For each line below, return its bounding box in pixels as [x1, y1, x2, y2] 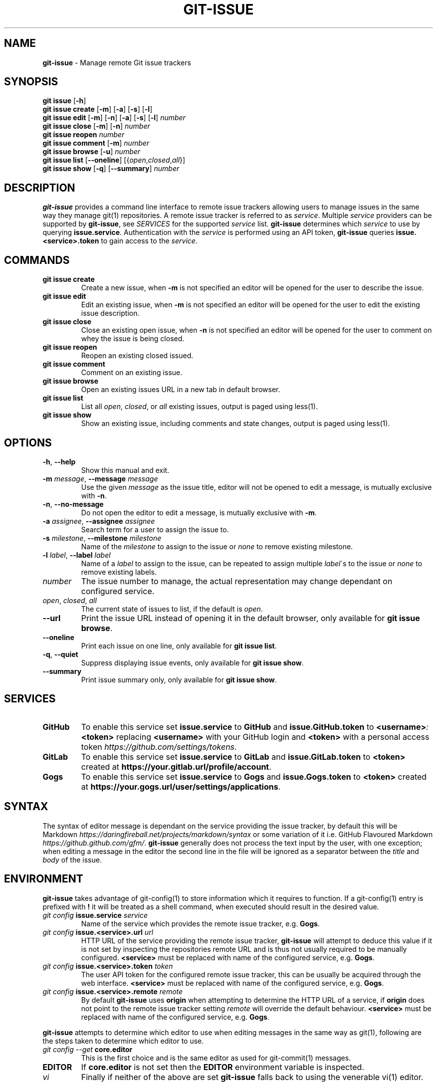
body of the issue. [42, 855, 102, 864]
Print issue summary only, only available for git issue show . [81, 675, 277, 684]
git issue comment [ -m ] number [42, 139, 150, 148]
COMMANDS [4, 253, 70, 266]
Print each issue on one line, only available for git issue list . [81, 641, 277, 650]
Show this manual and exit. [81, 465, 170, 474]
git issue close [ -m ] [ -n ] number [42, 122, 150, 131]
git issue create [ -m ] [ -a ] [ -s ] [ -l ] [42, 105, 153, 114]
